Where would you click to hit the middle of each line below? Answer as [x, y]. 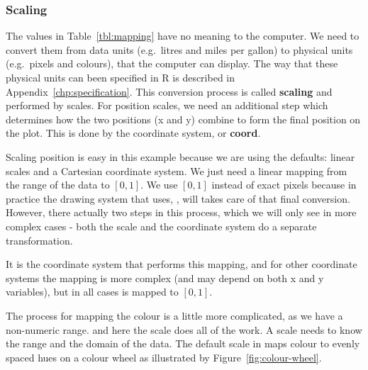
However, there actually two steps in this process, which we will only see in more [181, 212]
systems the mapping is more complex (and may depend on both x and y [165, 277]
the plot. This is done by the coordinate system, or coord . [133, 133]
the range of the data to [58, 185]
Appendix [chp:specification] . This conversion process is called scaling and [169, 91]
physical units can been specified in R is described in [121, 77]
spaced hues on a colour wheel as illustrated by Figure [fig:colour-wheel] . [164, 357]
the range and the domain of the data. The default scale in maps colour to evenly [183, 343]
